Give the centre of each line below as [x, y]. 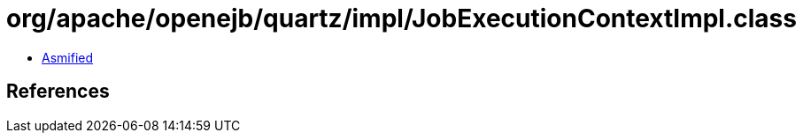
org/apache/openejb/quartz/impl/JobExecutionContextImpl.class [401, 18]
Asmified [68, 57]
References [58, 92]
